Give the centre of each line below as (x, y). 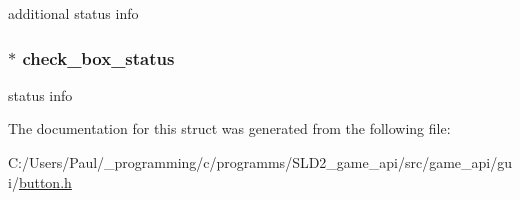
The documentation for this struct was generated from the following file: (229, 128)
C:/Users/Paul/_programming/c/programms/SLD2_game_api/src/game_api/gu (260, 162)
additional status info (73, 13)
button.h (45, 181)
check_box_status (98, 57)
